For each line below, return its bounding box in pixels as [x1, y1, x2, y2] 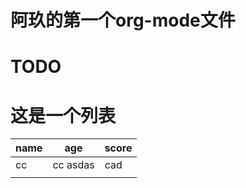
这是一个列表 [10, 104, 117, 127]
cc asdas [52, 158, 95, 172]
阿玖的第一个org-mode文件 [10, 9, 236, 32]
